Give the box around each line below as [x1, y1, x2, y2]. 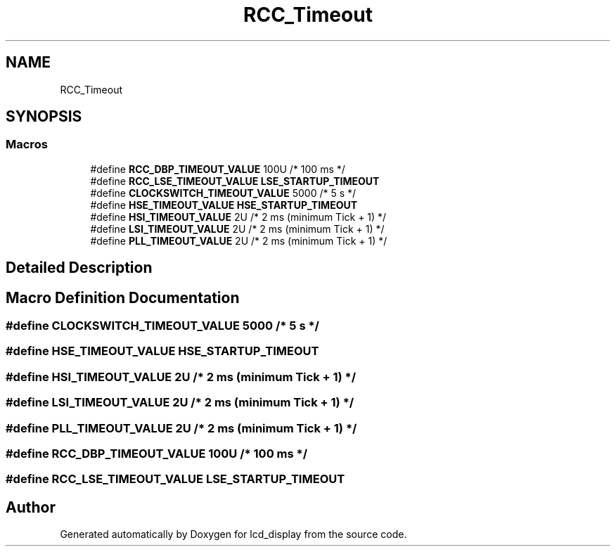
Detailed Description [6, 259, 153, 277]
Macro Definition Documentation [6, 288, 240, 307]
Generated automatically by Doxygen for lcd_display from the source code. [60, 528, 407, 541]
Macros [6, 137, 48, 152]
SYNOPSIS [6, 108, 82, 126]
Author [6, 498, 56, 516]
